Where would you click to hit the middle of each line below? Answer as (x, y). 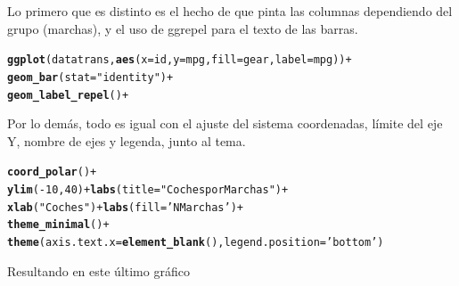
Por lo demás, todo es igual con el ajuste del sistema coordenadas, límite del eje (225, 123)
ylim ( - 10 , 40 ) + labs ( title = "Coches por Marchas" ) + (148, 190)
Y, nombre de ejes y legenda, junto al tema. (127, 140)
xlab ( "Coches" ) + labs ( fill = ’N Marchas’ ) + (126, 207)
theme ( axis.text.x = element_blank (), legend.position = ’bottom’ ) (196, 242)
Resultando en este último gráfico (98, 270)
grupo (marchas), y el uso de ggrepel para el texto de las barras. (183, 28)
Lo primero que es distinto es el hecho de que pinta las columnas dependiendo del (230, 11)
